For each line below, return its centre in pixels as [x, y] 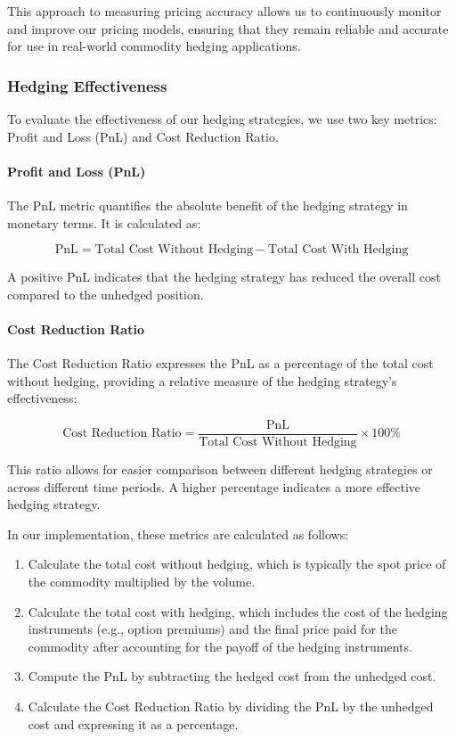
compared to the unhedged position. [106, 294]
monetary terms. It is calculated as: [104, 222]
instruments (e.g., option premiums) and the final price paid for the [212, 629]
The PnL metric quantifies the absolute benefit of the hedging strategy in [208, 205]
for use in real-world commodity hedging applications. [154, 46]
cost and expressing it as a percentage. [133, 723]
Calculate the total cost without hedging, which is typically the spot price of [237, 564]
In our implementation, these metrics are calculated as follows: [178, 534]
